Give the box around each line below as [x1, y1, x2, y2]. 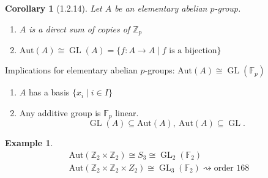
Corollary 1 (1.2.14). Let [5, 2, 102, 14]
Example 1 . [5, 136, 53, 149]
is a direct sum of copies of [29, 22, 130, 35]
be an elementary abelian [114, 2, 207, 14]
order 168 [214, 163, 250, 172]
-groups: [144, 64, 175, 76]
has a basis [28, 86, 70, 98]
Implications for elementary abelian [5, 64, 138, 76]
